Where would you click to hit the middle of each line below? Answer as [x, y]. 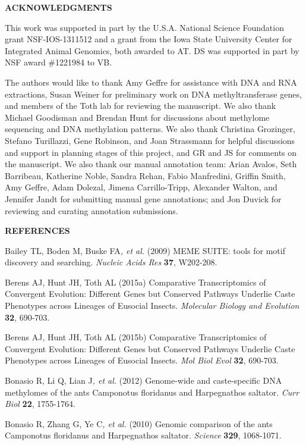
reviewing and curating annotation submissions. [92, 210]
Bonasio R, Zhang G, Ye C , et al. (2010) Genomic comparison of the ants [139, 423]
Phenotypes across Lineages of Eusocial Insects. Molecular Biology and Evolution [152, 305]
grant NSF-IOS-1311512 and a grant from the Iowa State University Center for [149, 39]
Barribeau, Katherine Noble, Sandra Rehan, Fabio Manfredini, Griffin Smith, [145, 175]
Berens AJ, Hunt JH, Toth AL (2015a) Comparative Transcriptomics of [135, 282]
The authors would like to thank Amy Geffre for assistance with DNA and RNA [151, 82]
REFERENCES [37, 231]
